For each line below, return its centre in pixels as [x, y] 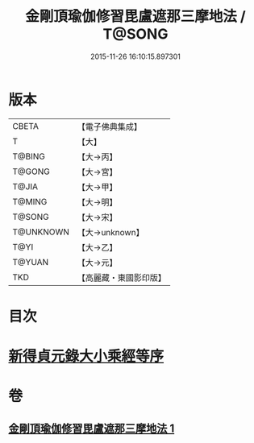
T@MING [30, 201]
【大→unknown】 [110, 232]
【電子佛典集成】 [110, 126]
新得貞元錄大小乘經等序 [86, 356]
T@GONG [31, 172]
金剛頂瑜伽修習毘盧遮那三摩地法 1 [92, 428]
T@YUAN [31, 262]
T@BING [29, 156]
